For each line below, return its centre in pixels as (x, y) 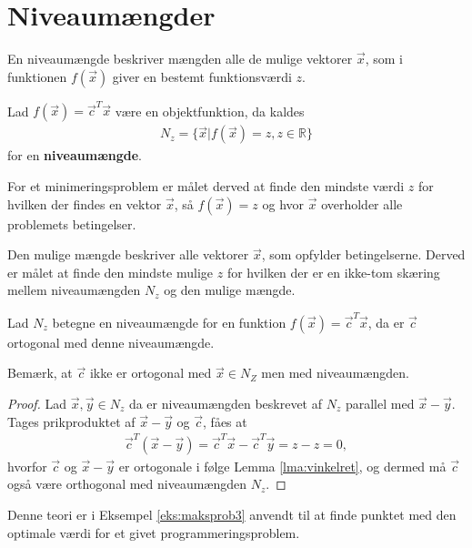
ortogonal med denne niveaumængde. (111, 342)
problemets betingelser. (72, 223)
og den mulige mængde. (230, 290)
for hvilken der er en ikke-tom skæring (333, 272)
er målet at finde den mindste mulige (110, 272)
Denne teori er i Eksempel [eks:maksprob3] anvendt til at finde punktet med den (232, 515)
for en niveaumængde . (75, 155)
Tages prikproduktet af (71, 421)
